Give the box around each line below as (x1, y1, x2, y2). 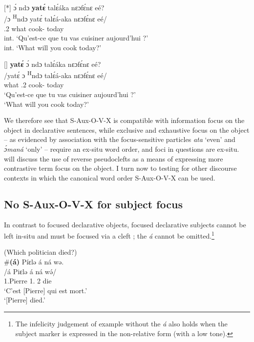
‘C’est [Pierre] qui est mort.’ (4, 285, 87, 295)
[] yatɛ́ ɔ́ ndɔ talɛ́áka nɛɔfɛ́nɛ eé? (4, 59, 101, 69)
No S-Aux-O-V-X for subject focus (4, 196, 183, 211)
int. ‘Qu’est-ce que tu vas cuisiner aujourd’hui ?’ (4, 33, 148, 43)
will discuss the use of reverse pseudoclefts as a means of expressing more (4, 153, 223, 163)
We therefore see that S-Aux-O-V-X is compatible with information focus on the (4, 115, 245, 125)
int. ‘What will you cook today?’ (4, 42, 102, 53)
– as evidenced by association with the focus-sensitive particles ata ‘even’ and (4, 134, 235, 144)
